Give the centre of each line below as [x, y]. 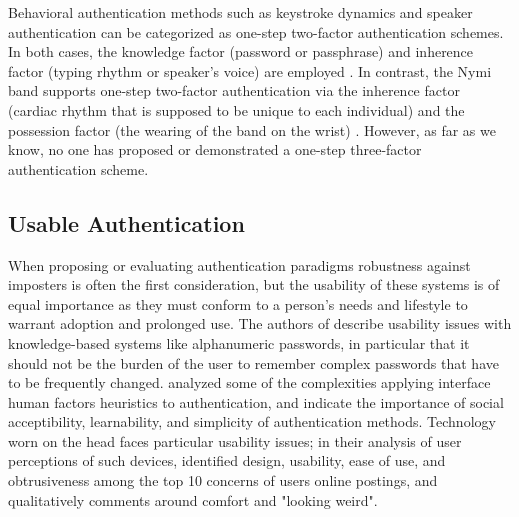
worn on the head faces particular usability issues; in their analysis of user [235, 440]
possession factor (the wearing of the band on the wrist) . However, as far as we [252, 129]
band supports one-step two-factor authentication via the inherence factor [234, 90]
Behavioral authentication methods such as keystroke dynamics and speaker [240, 12]
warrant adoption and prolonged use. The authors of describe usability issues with [260, 323]
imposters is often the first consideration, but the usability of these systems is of [254, 284]
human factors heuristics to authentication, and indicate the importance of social [256, 401]
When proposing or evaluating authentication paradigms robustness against [239, 264]
